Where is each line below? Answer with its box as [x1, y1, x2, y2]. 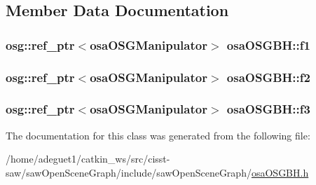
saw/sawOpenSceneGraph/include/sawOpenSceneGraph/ [6, 165, 252, 179]
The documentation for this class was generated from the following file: [6, 128, 310, 142]
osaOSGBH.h [251, 165, 309, 179]
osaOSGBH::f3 [226, 100, 310, 118]
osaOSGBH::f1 [226, 36, 310, 53]
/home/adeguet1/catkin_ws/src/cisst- [6, 151, 170, 166]
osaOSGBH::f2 [226, 68, 310, 85]
